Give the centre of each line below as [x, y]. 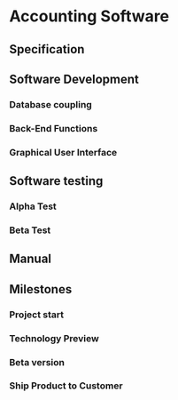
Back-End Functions [54, 128]
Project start [37, 315]
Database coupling [51, 104]
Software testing [56, 181]
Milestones [41, 289]
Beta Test [30, 230]
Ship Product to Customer [66, 386]
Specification [47, 49]
